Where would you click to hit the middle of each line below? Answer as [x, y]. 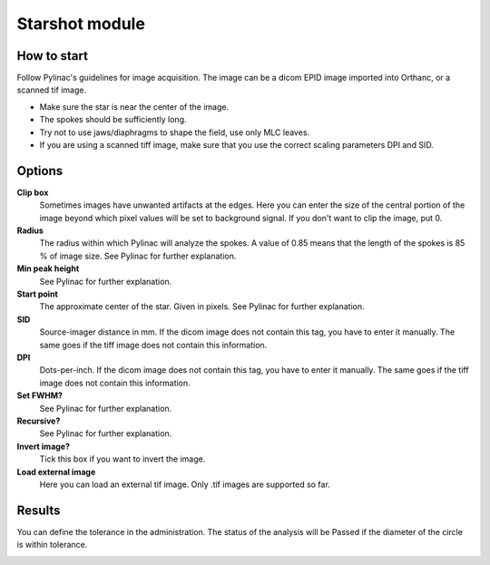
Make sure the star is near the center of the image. [134, 107]
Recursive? [39, 421]
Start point [37, 294]
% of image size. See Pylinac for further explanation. [138, 256]
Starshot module [81, 24]
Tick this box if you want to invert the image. [122, 459]
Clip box [33, 192]
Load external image [56, 472]
